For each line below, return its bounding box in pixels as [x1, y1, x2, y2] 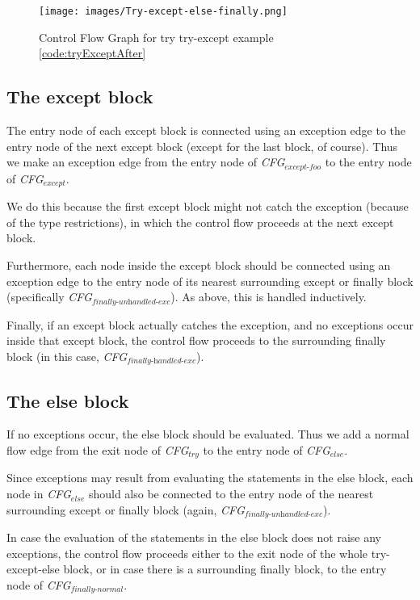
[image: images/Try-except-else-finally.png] [39, 6, 288, 17]
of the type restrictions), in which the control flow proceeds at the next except [6, 213, 394, 230]
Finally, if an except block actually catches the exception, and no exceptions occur [6, 316, 414, 333]
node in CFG [6, 485, 71, 502]
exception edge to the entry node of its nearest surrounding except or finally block [6, 272, 414, 289]
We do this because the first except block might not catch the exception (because [6, 198, 409, 215]
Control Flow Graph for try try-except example [39, 28, 274, 45]
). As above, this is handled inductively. [170, 288, 367, 305]
